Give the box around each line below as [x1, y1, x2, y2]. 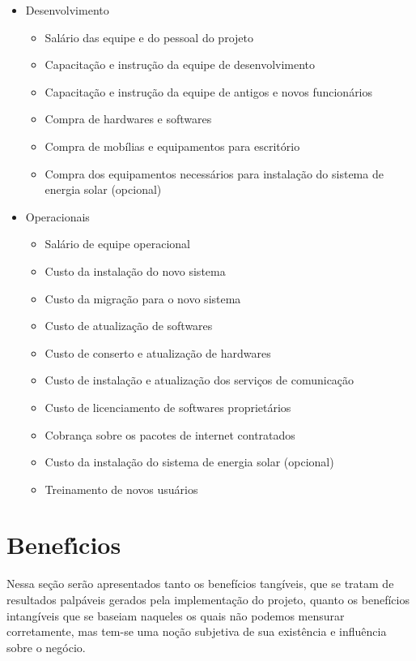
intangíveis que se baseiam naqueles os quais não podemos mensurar [6, 607, 345, 624]
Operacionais [25, 208, 90, 225]
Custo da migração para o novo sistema [45, 290, 241, 307]
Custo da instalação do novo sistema [45, 262, 226, 279]
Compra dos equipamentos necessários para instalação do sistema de [45, 165, 384, 182]
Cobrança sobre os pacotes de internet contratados [45, 426, 295, 443]
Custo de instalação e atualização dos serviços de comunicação [45, 371, 354, 388]
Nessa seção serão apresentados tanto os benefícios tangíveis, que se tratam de [6, 575, 394, 592]
